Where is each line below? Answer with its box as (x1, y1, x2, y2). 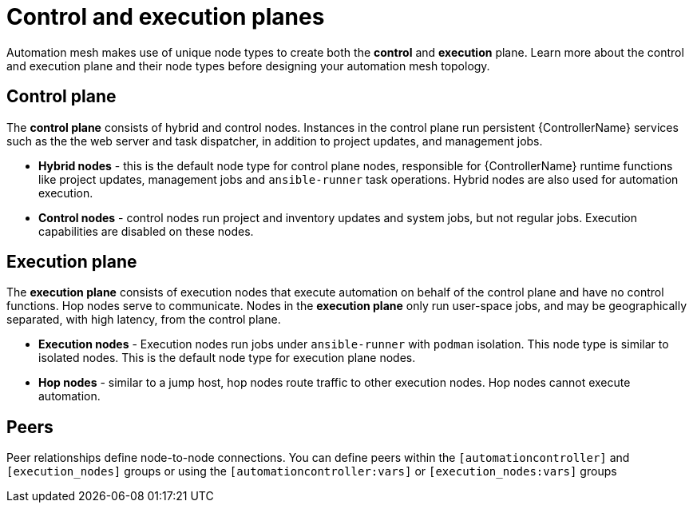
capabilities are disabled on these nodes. (38, 224, 254, 238)
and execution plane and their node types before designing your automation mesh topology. (6, 58, 490, 73)
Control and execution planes (6, 3, 325, 30)
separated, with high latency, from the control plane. (6, 312, 281, 327)
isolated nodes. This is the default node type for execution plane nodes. (38, 351, 416, 365)
